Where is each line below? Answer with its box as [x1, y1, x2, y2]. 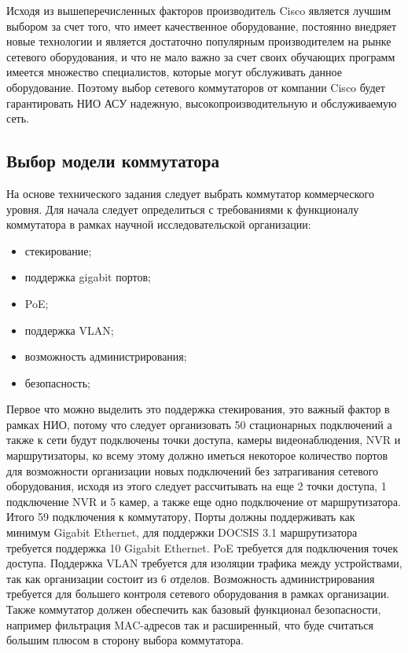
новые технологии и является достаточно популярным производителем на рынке [6, 33, 391, 50]
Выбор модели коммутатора [6, 149, 219, 173]
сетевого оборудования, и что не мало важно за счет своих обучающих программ [6, 48, 395, 64]
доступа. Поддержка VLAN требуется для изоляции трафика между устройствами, [6, 555, 402, 571]
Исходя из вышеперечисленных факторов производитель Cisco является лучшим [6, 2, 391, 18]
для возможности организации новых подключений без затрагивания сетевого [6, 462, 379, 479]
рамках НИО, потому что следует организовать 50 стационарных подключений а [6, 416, 392, 432]
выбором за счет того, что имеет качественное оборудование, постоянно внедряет [6, 17, 397, 34]
